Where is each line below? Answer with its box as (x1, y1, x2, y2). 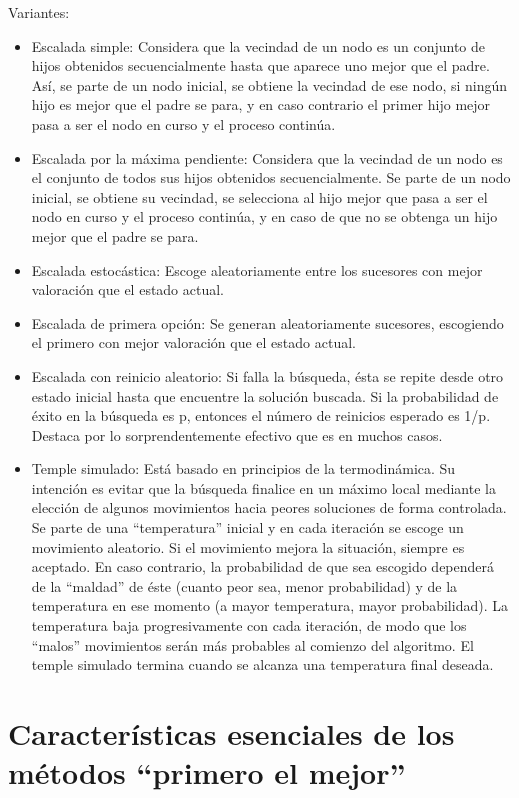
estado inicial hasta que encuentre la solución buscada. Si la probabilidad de (31, 385, 499, 406)
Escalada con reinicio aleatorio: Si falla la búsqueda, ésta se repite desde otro (31, 365, 504, 386)
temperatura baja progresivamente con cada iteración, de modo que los (31, 615, 467, 636)
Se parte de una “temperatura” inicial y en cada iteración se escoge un (31, 517, 464, 538)
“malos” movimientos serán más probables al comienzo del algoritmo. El (31, 634, 474, 655)
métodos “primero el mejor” (8, 752, 406, 793)
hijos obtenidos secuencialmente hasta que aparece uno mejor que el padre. (31, 55, 490, 76)
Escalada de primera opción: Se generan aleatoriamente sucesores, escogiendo (31, 312, 504, 333)
